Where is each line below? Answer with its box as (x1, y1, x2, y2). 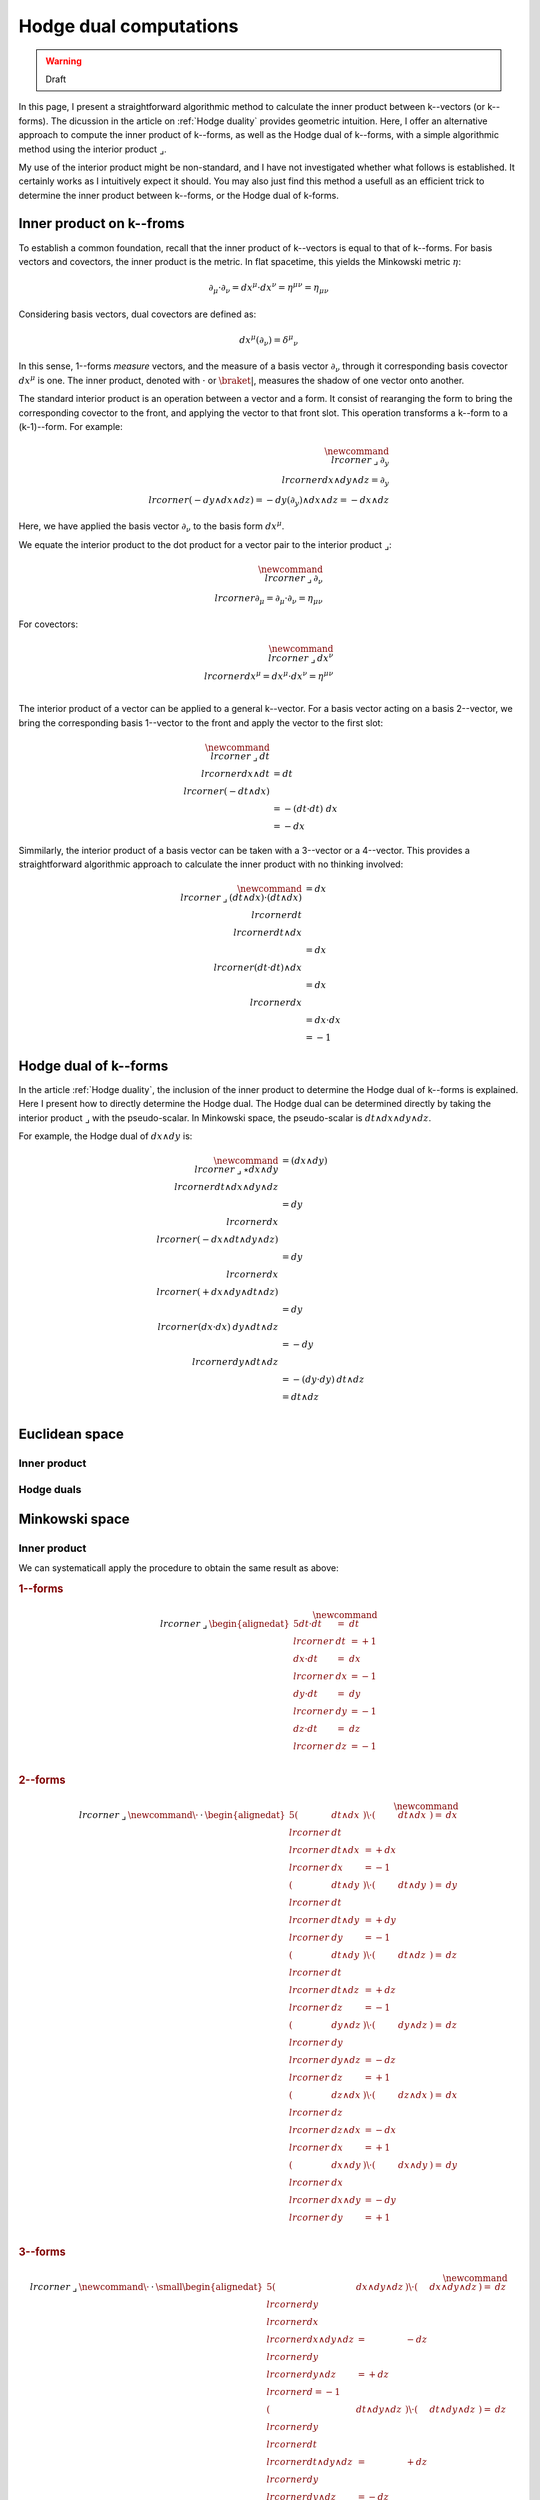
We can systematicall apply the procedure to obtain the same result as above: (18, 1562, 339, 1574)
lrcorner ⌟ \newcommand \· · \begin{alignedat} (78, 1810, 286, 1821)
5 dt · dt (293, 1618, 322, 1629)
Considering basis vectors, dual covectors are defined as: (18, 308, 257, 320)
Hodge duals (18, 1483, 82, 1497)
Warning (45, 55, 82, 67)
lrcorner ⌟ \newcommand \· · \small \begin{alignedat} (30, 2281, 264, 2292)
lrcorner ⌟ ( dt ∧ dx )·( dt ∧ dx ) (180, 892, 303, 904)
